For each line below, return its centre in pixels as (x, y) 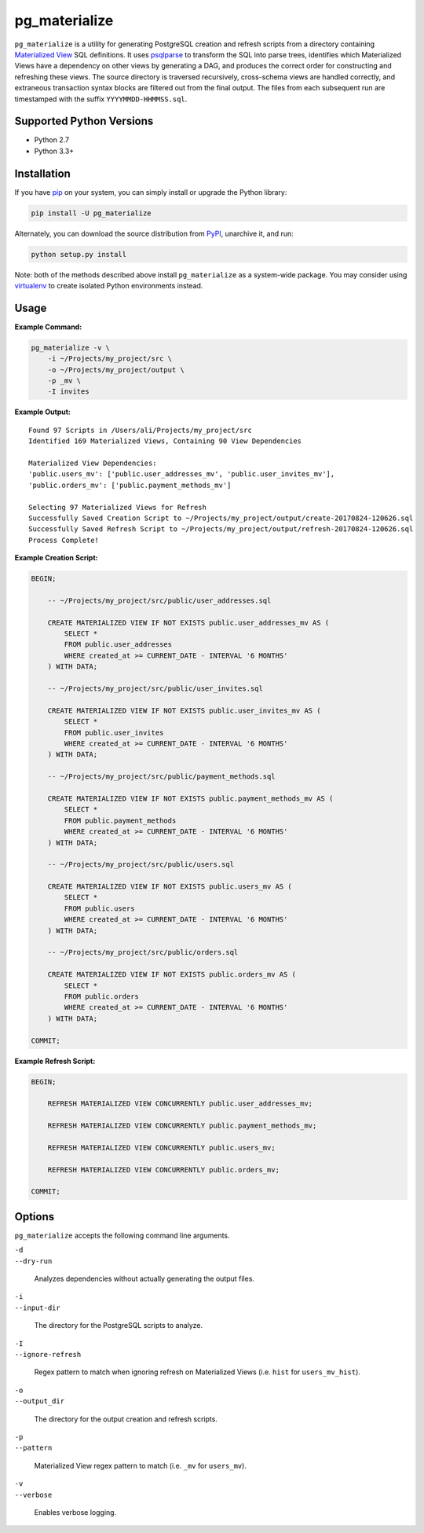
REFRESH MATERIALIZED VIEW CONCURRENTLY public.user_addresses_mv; (180, 1104)
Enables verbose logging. (75, 1512)
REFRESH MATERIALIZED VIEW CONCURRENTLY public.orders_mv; (164, 1170)
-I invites (68, 392)
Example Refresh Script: (55, 1061)
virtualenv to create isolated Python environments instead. (109, 286)
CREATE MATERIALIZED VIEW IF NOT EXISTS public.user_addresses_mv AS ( (188, 622)
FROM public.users (99, 908)
